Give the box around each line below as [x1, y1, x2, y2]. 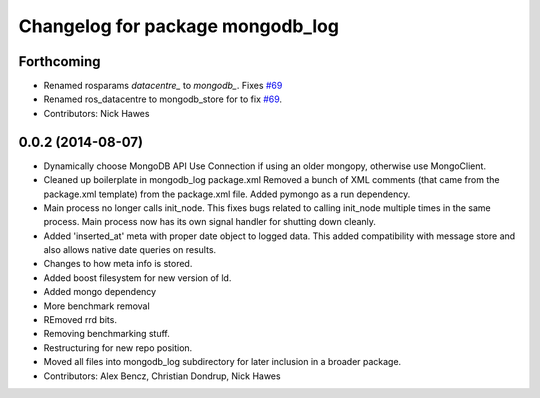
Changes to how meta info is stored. [43, 258, 193, 270]
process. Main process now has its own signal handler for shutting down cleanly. [43, 216, 377, 228]
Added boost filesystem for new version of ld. [43, 271, 232, 284]
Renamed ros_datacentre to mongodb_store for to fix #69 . [43, 93, 283, 105]
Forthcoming [18, 53, 101, 70]
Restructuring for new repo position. [43, 341, 193, 354]
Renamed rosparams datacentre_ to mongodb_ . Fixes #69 [43, 80, 283, 92]
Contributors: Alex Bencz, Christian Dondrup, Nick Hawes [43, 370, 281, 382]
